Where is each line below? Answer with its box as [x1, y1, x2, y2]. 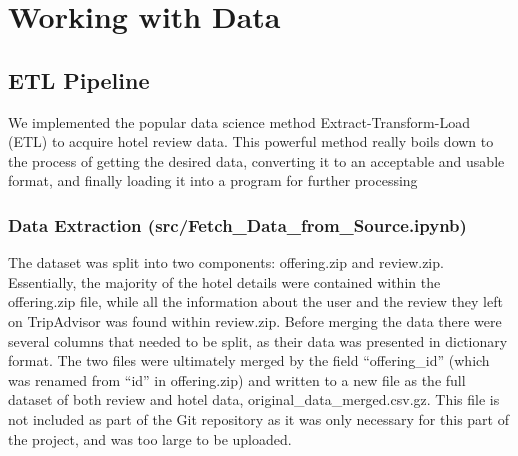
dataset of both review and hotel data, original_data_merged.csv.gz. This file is [8, 389, 500, 410]
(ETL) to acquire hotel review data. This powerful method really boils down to [8, 131, 494, 152]
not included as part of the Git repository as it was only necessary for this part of [8, 408, 509, 429]
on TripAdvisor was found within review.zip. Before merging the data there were [8, 310, 502, 331]
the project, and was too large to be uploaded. [8, 428, 292, 449]
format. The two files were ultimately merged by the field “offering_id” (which [8, 350, 490, 371]
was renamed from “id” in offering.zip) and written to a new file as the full [8, 369, 466, 390]
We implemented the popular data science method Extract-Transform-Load [8, 111, 470, 132]
